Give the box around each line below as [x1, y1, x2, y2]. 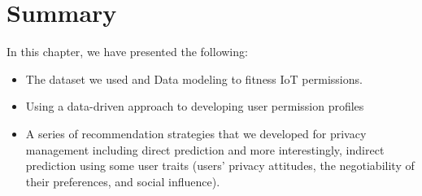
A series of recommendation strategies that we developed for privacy [25, 124, 367, 142]
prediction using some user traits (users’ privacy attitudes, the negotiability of [25, 157, 415, 174]
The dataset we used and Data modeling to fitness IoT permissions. [25, 70, 363, 87]
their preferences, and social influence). [25, 172, 220, 189]
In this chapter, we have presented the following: [7, 43, 248, 60]
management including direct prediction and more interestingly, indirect [25, 141, 385, 158]
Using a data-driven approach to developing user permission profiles [25, 98, 364, 115]
